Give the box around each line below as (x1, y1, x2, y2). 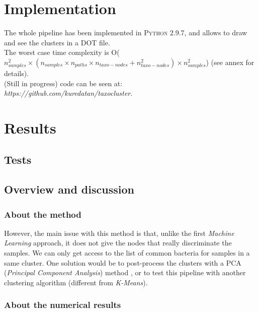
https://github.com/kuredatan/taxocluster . (4, 88, 133, 98)
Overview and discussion (4, 181, 134, 197)
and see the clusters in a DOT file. (4, 37, 110, 47)
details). (4, 68, 29, 78)
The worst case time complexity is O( (4, 47, 120, 57)
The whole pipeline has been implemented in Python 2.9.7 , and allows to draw (4, 27, 247, 38)
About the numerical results (4, 298, 121, 311)
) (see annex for (206, 56, 254, 67)
